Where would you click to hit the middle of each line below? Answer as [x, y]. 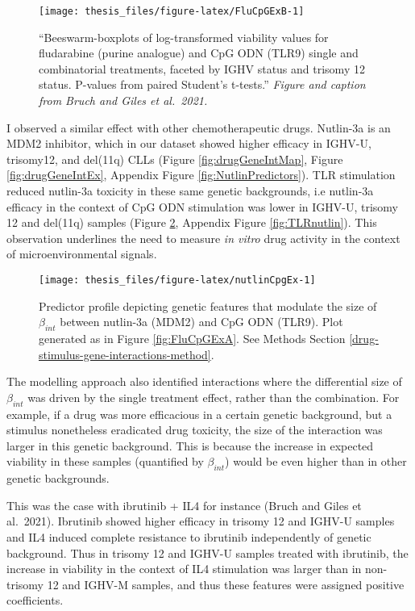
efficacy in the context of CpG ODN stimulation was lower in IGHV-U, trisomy [202, 206]
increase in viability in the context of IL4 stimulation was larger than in [184, 569]
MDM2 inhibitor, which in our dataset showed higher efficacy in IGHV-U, [189, 143]
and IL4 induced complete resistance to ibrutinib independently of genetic [189, 536]
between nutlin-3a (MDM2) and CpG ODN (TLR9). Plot [201, 322]
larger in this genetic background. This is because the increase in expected [190, 445]
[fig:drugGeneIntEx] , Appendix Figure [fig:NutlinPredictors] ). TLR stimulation [201, 175]
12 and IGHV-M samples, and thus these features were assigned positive [226, 584]
